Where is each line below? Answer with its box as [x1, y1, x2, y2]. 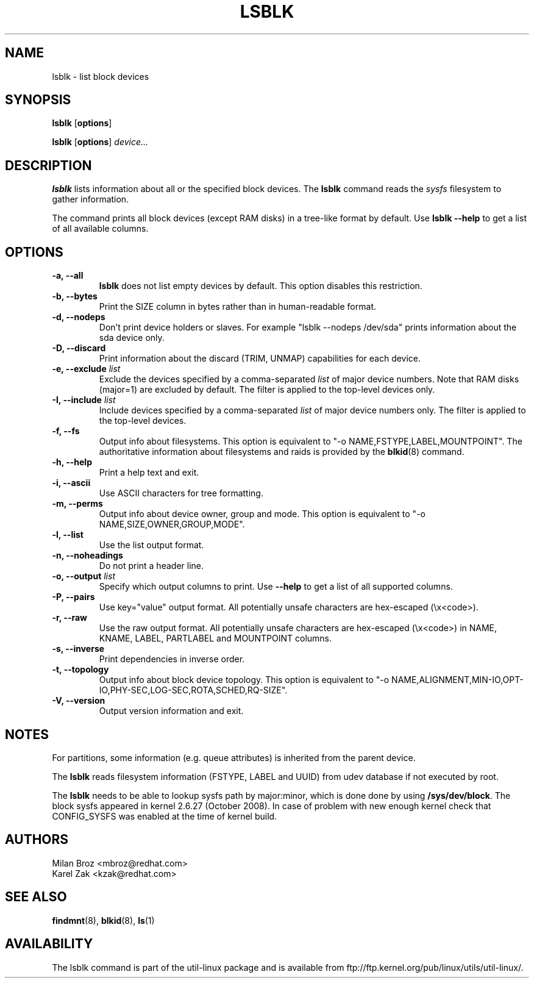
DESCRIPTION [5, 157, 92, 173]
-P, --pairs [52, 592, 95, 602]
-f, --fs [52, 426, 80, 437]
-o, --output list [52, 571, 115, 582]
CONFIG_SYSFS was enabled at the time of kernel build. [52, 810, 277, 821]
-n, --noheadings [52, 550, 123, 561]
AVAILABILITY [5, 936, 93, 952]
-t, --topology [52, 664, 109, 675]
